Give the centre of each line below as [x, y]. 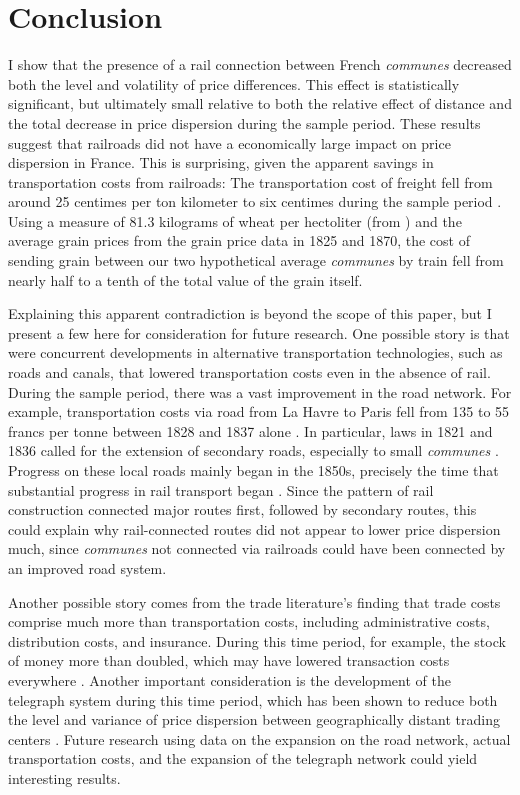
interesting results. [64, 777]
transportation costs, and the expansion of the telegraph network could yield [243, 758]
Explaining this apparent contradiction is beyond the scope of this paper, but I [250, 313]
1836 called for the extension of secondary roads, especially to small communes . [253, 450]
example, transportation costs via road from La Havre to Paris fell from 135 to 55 [259, 411]
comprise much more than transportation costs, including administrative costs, [249, 621]
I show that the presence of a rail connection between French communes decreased [260, 64]
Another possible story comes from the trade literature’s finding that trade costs [254, 601]
